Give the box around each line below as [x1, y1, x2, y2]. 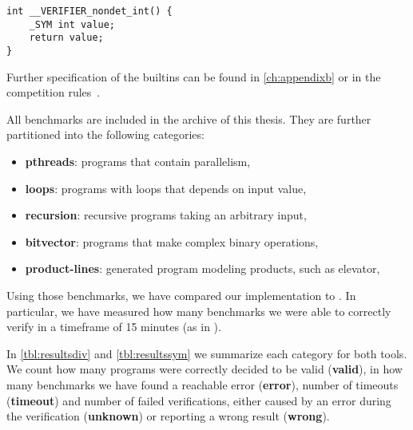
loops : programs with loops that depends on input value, [25, 179, 307, 196]
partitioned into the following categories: [6, 126, 205, 143]
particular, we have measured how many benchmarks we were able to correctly [6, 302, 391, 319]
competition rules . [6, 84, 101, 101]
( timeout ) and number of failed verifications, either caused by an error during [6, 392, 391, 408]
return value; [29, 32, 104, 44]
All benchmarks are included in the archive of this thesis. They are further [6, 110, 371, 127]
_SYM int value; [29, 18, 116, 30]
